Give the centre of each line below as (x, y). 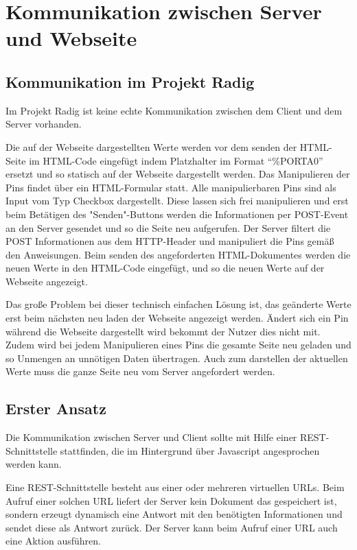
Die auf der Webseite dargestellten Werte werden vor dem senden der (151, 146)
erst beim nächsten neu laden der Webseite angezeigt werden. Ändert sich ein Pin (177, 318)
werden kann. (34, 464)
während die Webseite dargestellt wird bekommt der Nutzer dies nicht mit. (163, 331)
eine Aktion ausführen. (53, 541)
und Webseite (71, 38)
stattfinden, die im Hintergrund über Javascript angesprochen (190, 450)
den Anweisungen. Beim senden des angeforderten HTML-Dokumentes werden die (178, 254)
